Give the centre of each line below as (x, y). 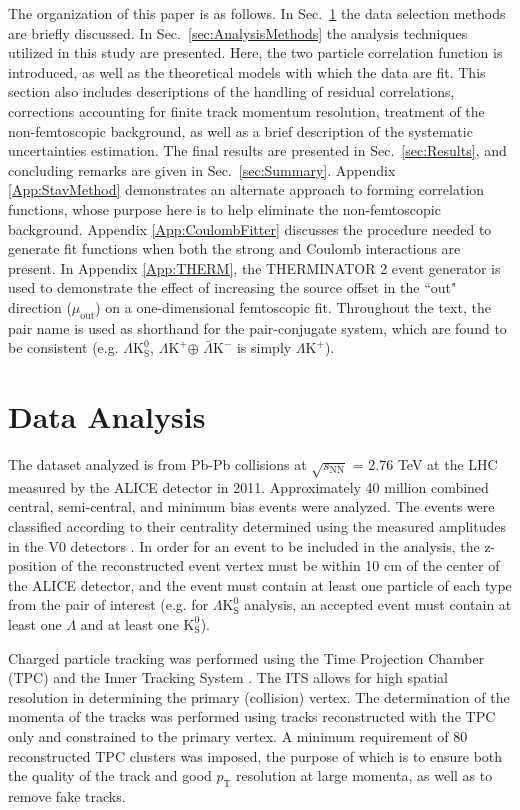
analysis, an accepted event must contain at (378, 604)
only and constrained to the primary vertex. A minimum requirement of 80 (238, 735)
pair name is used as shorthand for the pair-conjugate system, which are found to (257, 327)
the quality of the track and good (110, 775)
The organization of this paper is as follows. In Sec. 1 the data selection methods (257, 13)
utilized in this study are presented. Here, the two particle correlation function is (255, 52)
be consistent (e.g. (63, 347)
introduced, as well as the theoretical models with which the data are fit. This (247, 71)
